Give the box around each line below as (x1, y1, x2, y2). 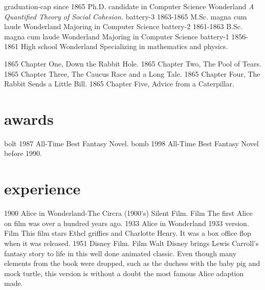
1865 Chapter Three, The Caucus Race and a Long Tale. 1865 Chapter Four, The (4, 68, 260, 79)
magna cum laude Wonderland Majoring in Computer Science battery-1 (4, 31, 229, 41)
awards (4, 108, 54, 129)
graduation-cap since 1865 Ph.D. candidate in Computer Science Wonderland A (4, 1, 254, 11)
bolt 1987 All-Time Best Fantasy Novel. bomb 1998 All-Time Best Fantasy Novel (4, 138, 259, 148)
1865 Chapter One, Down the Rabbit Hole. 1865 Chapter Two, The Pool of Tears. (4, 58, 261, 69)
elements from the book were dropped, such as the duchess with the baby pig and (4, 258, 260, 269)
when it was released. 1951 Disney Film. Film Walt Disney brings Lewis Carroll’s (4, 237, 259, 248)
